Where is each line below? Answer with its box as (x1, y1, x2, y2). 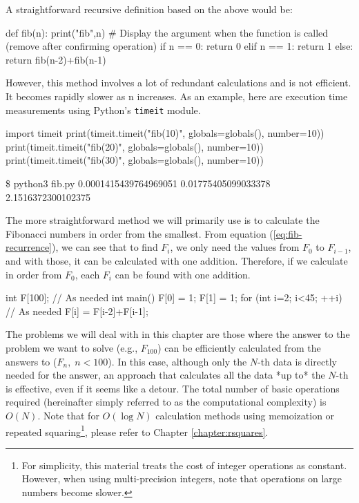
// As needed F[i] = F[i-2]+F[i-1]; (6, 303, 148, 318)
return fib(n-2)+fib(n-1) (6, 52, 106, 66)
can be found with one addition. (115, 267, 251, 281)
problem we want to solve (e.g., (6, 340, 138, 354)
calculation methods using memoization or (155, 408, 335, 422)
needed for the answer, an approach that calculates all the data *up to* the (6, 368, 325, 382)
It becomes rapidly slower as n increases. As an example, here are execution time (6, 88, 348, 103)
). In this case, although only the (108, 354, 247, 368)
